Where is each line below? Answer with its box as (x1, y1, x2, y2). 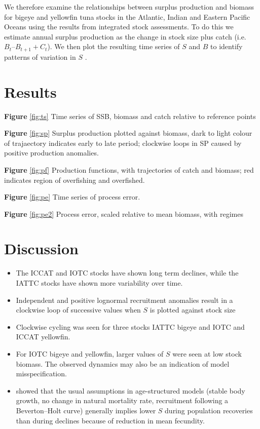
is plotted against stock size (150, 304, 236, 315)
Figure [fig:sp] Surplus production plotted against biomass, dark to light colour (4, 128, 252, 138)
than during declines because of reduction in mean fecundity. (16, 415, 205, 425)
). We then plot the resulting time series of (47, 41, 180, 52)
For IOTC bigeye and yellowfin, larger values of (16, 348, 164, 359)
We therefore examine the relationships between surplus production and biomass (4, 2, 254, 12)
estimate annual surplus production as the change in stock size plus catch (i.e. (4, 31, 246, 42)
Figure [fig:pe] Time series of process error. (4, 191, 140, 202)
